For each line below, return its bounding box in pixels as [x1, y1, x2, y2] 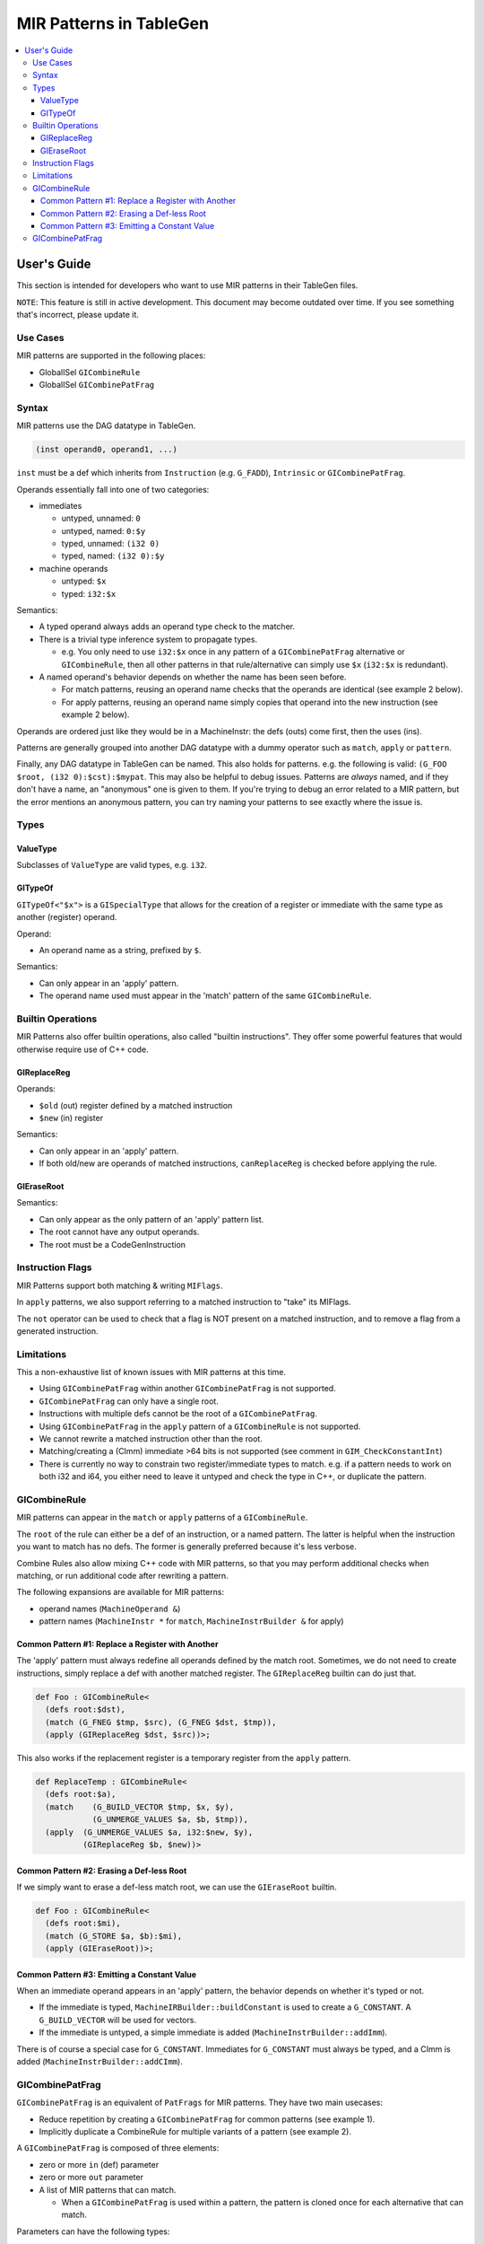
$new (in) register [39, 1112, 103, 1123]
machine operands [39, 563, 108, 574]
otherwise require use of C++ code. [16, 1044, 149, 1055]
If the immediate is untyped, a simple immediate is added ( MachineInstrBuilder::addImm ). [39, 2027, 388, 2038]
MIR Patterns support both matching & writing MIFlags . [16, 1280, 223, 1291]
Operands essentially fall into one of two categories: [16, 484, 210, 495]
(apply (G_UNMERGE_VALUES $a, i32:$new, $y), [45, 1827, 254, 1837]
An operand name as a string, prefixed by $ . [39, 945, 202, 956]
